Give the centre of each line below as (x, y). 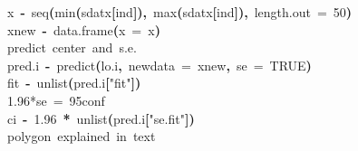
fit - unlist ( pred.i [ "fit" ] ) (74, 83)
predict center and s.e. (72, 47)
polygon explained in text (82, 136)
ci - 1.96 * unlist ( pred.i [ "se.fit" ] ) (101, 118)
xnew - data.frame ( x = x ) (84, 29)
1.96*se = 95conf (56, 100)
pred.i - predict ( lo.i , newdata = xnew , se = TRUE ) (160, 65)
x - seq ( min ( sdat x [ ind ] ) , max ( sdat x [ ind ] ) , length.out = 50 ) (180, 12)
